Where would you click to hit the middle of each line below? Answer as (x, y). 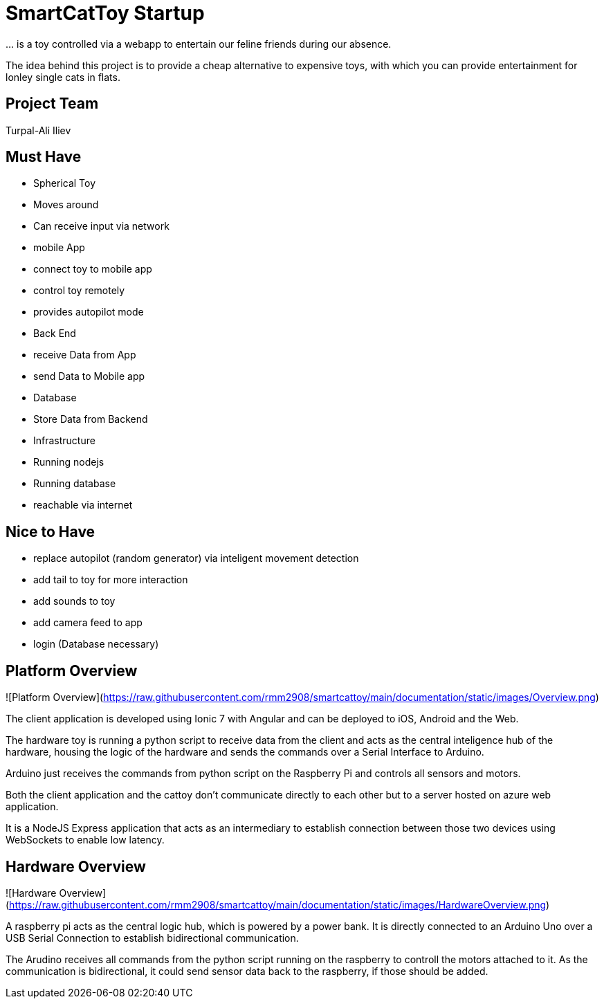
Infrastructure (64, 441)
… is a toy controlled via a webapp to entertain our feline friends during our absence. (199, 44)
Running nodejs (69, 462)
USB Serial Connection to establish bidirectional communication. (152, 938)
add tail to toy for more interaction (111, 580)
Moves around (66, 205)
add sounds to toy (74, 601)
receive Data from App (85, 355)
